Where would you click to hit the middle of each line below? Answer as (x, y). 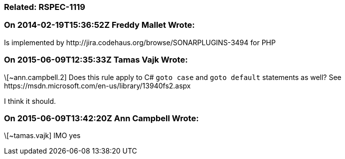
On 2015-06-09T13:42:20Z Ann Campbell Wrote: (101, 118)
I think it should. (30, 101)
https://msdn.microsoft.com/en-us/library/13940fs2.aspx (97, 85)
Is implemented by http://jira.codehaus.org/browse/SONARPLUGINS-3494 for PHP (140, 42)
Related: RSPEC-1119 (45, 7)
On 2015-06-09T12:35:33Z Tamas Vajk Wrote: (96, 60)
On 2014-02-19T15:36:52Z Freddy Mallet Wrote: (99, 25)
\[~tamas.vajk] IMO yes (42, 136)
